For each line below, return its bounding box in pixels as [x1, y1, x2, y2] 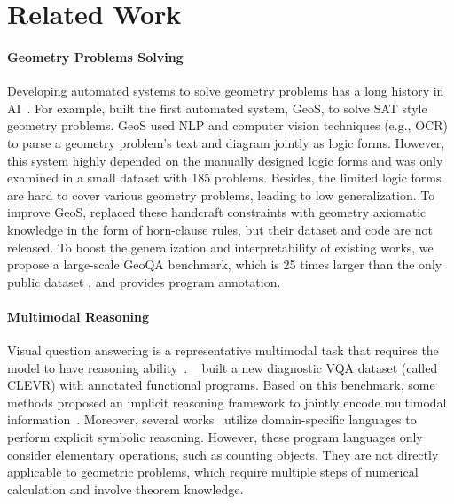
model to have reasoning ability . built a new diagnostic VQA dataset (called [7, 358, 438, 376]
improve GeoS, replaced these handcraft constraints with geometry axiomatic [7, 203, 427, 221]
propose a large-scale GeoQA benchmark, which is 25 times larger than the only [7, 255, 442, 274]
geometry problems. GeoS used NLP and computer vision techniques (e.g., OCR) [7, 116, 448, 135]
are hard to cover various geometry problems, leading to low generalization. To [7, 185, 435, 204]
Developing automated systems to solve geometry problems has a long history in [7, 81, 444, 100]
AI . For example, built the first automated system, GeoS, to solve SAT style [7, 98, 427, 117]
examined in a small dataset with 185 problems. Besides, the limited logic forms [7, 168, 442, 187]
